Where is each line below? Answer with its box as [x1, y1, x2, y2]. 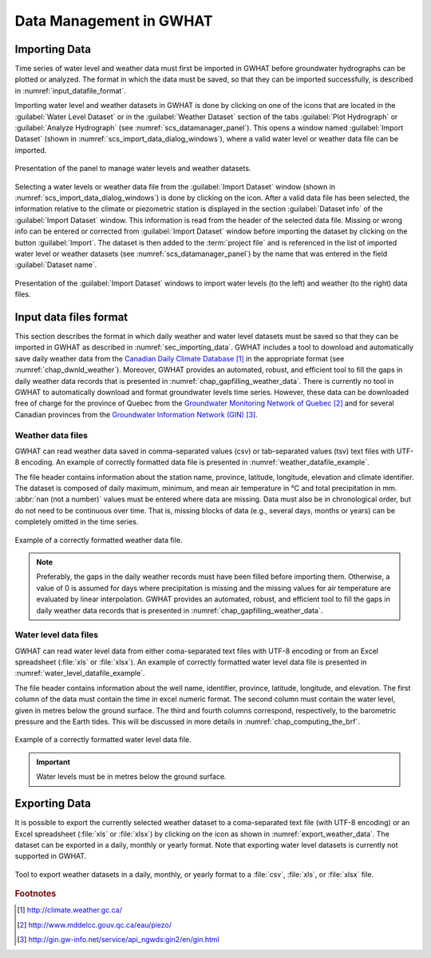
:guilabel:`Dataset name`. [14, 260, 97, 269]
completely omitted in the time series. [14, 517, 139, 527]
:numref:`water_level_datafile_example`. [14, 669, 145, 678]
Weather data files [14, 429, 88, 441]
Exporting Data [14, 796, 92, 811]
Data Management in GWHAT [14, 12, 213, 30]
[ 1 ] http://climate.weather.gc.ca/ [17, 905, 123, 915]
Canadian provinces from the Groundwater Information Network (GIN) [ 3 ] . [14, 409, 259, 419]
